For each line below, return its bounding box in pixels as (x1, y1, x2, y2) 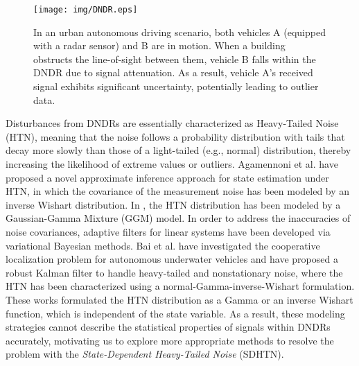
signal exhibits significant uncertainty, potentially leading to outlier (33, 79, 319, 94)
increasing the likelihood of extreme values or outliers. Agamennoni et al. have (6, 157, 338, 171)
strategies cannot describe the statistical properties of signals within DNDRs (6, 320, 331, 334)
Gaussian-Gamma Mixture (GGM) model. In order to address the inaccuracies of (6, 211, 351, 225)
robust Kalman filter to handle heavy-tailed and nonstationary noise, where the (6, 265, 343, 279)
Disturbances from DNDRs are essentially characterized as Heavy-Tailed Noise (6, 116, 339, 130)
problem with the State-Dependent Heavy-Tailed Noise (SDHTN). (6, 347, 284, 361)
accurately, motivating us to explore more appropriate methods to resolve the (6, 333, 334, 347)
